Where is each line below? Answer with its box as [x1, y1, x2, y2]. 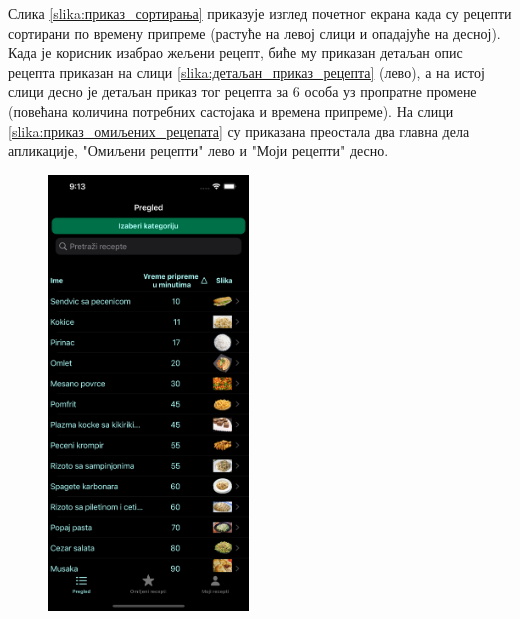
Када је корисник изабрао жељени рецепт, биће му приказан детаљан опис [8, 42, 463, 63]
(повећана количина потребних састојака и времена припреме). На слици [8, 100, 454, 121]
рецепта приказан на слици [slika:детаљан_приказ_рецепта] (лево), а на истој [8, 61, 485, 82]
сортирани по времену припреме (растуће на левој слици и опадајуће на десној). [8, 22, 501, 43]
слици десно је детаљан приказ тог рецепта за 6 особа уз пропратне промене [8, 81, 477, 102]
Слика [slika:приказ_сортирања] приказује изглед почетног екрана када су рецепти [8, 3, 512, 23]
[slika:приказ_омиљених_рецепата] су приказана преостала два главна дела [8, 120, 470, 141]
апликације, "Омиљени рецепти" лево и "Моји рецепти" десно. [8, 140, 389, 161]
